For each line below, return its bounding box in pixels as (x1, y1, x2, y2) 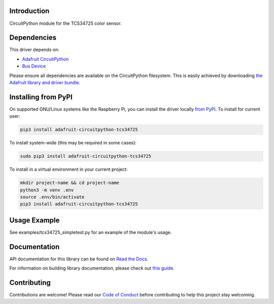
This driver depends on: (9, 47, 59, 53)
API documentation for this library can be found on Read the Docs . (9, 256, 149, 262)
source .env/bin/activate (20, 194, 85, 200)
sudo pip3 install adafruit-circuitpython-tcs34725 (20, 154, 152, 159)
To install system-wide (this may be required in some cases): (9, 140, 137, 146)
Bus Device (22, 63, 46, 69)
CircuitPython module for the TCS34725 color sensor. (9, 20, 122, 26)
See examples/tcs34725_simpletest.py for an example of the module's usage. (9, 229, 172, 235)
